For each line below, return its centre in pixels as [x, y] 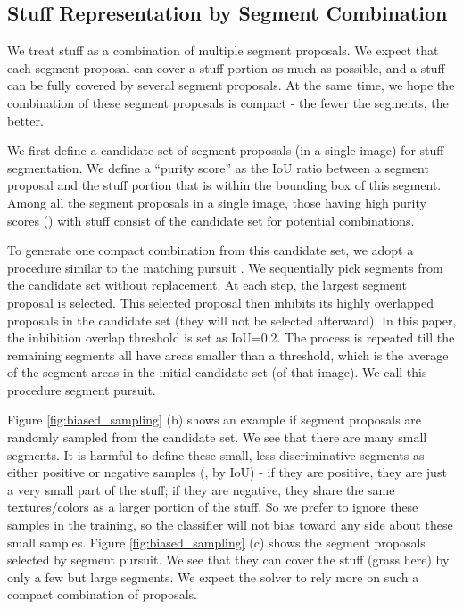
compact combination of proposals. [102, 594]
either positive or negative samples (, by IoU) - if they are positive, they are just [227, 472]
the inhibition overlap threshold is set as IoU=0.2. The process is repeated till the [231, 337]
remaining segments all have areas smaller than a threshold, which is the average [228, 354]
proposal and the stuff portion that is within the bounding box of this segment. [224, 185]
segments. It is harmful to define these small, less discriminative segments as [216, 454]
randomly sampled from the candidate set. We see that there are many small [217, 437]
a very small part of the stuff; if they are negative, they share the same [201, 489]
